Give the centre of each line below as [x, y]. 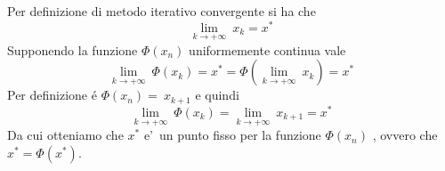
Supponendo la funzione [73, 49]
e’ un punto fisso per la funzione [232, 135]
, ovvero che [405, 135]
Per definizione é [52, 95]
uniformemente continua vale [267, 49]
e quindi [217, 95]
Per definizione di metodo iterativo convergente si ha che [162, 11]
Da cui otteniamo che [65, 135]
